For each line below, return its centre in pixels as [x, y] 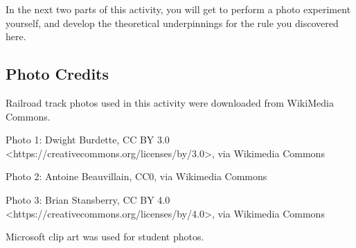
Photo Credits [57, 74]
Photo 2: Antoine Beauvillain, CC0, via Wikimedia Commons [136, 176]
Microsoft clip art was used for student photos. [105, 237]
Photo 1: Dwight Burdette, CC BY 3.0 [88, 140]
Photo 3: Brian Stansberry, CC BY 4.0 [88, 199]
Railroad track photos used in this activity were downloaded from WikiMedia [170, 102]
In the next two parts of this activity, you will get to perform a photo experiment [178, 9]
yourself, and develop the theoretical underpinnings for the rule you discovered [172, 23]
